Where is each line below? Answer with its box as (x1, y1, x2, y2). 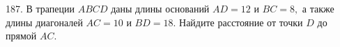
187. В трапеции (6, 1, 75, 15)
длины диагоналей (6, 15, 83, 29)
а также (302, 1, 334, 15)
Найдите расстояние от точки (179, 15, 303, 29)
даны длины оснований (111, 1, 210, 15)
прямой (6, 28, 37, 43)
